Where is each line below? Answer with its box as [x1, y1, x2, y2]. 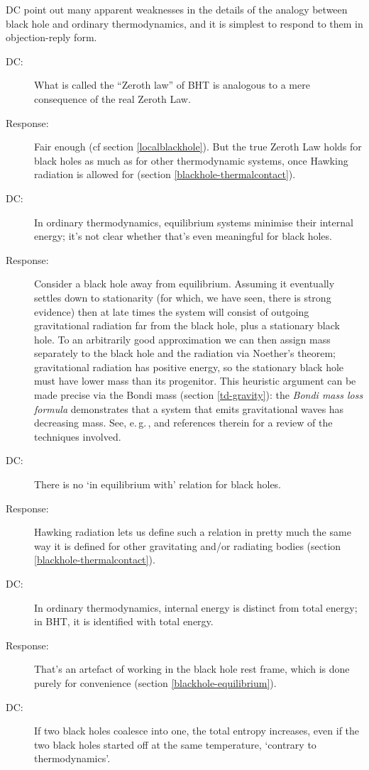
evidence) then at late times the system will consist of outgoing [34, 304, 309, 319]
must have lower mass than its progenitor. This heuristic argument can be [34, 373, 356, 388]
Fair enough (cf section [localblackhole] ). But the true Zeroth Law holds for [34, 139, 362, 154]
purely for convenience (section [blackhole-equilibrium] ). [34, 675, 277, 690]
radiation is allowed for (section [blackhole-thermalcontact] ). [34, 167, 296, 182]
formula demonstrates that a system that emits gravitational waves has [34, 401, 344, 416]
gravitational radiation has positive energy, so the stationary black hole [34, 359, 344, 374]
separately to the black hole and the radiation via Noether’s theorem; [34, 346, 336, 361]
